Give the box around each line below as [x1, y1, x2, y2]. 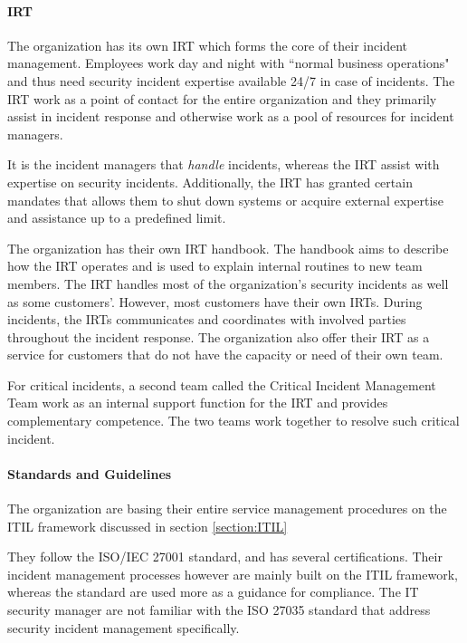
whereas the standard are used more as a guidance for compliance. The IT [7, 582, 419, 601]
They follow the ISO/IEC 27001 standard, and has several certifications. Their [7, 547, 443, 566]
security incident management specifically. [7, 618, 240, 637]
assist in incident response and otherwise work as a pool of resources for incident [7, 107, 454, 126]
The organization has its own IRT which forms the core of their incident [7, 35, 407, 54]
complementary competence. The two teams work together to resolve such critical [7, 411, 460, 430]
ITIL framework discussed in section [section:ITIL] [7, 516, 288, 535]
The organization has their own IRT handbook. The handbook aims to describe [7, 238, 449, 257]
